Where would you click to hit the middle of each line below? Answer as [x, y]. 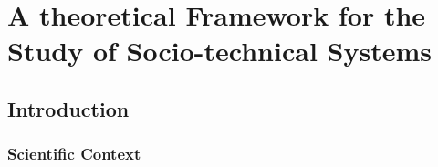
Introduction [68, 108]
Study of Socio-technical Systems [219, 51]
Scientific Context [74, 154]
